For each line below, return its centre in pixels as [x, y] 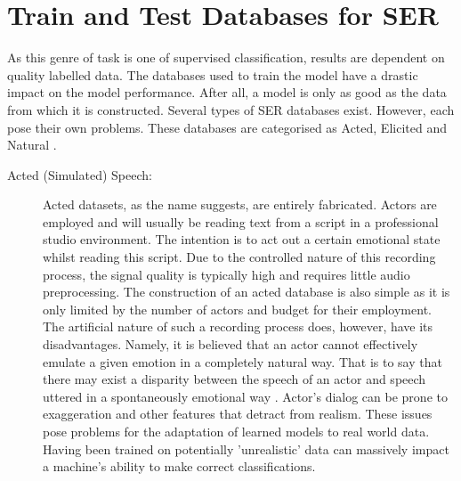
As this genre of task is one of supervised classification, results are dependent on [226, 57]
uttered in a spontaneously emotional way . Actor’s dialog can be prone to [245, 396]
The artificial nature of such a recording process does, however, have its [238, 326]
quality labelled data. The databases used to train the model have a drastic [213, 74]
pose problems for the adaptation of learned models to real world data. [236, 431]
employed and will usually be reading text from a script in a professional [241, 221]
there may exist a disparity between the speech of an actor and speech [235, 379]
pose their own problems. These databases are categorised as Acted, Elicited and [227, 127]
